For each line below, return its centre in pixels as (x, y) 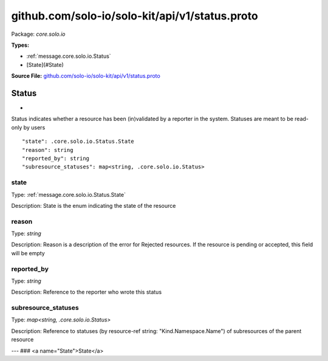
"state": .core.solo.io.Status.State (78, 142)
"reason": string (48, 150)
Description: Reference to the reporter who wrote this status (87, 292)
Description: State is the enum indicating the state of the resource (94, 205)
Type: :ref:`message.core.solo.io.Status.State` (68, 194)
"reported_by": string (56, 158)
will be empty (28, 253)
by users (34, 127)
